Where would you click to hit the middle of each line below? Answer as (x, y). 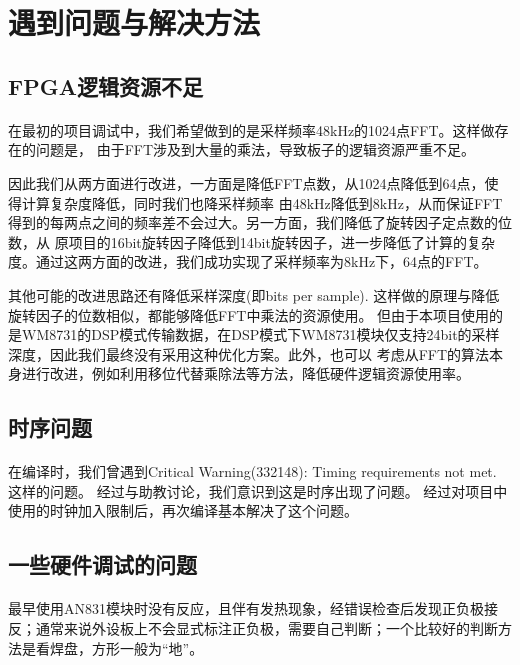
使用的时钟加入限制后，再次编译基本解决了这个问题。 (183, 510)
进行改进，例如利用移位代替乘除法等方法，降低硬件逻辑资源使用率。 (245, 373)
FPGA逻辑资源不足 (105, 85)
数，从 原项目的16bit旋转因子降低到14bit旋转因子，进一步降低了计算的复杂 (251, 241)
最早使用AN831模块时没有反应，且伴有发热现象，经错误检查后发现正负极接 (253, 608)
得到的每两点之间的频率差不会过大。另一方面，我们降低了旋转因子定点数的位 (260, 222)
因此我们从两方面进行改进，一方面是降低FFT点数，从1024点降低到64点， (246, 182)
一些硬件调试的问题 (102, 564)
